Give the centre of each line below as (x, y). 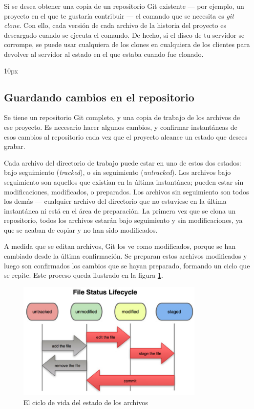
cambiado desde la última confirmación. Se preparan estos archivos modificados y (126, 256)
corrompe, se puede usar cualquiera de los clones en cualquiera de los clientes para (127, 44)
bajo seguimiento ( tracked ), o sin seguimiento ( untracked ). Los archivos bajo (117, 172)
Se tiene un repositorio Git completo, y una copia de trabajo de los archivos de (122, 117)
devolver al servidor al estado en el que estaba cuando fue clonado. (104, 54)
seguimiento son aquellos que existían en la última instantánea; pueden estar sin (124, 181)
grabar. (15, 146)
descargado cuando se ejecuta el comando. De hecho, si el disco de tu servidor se (124, 35)
